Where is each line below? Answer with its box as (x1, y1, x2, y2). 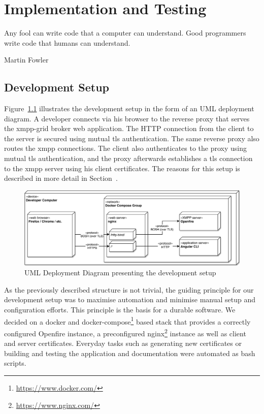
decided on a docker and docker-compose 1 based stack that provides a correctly (4, 314, 251, 327)
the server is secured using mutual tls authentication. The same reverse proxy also (4, 133, 259, 143)
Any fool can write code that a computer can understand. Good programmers (4, 27, 246, 38)
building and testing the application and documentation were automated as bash (4, 347, 255, 358)
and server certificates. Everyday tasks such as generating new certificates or (4, 338, 242, 348)
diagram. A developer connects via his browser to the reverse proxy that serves (4, 113, 250, 123)
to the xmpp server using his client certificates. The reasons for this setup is (4, 163, 240, 173)
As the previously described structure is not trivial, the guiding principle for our (4, 284, 254, 295)
